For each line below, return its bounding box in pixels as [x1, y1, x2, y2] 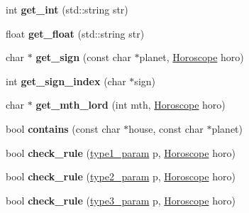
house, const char [128, 121, 204, 136]
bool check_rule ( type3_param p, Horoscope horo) [6, 192, 236, 207]
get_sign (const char [35, 50, 131, 65]
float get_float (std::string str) [6, 26, 145, 40]
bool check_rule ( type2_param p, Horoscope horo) [6, 169, 236, 184]
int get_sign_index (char [6, 73, 126, 88]
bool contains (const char [6, 121, 121, 136]
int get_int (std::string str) [6, 2, 128, 16]
